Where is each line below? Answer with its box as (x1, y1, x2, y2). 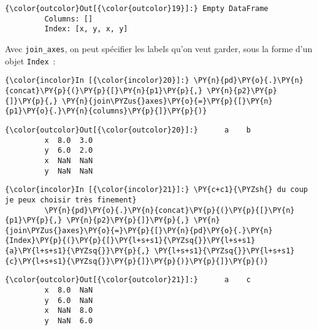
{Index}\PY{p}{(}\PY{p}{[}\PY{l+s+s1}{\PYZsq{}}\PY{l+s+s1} (5, 236, 256, 245)
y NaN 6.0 (44, 317, 93, 326)
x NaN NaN (44, 156, 93, 165)
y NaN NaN (44, 166, 93, 175)
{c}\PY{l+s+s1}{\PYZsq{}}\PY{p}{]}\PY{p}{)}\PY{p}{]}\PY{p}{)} (5, 256, 269, 266)
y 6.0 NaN (44, 296, 93, 305)
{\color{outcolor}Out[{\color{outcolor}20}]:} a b (5, 125, 251, 134)
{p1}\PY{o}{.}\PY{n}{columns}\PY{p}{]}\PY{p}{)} (5, 107, 207, 116)
